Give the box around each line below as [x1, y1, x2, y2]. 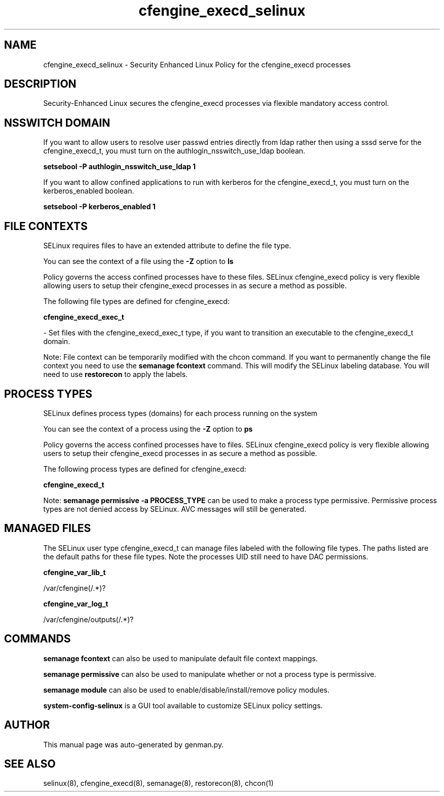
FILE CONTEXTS [4, 219, 88, 233]
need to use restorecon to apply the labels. [43, 370, 188, 379]
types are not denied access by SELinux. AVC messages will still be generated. [43, 504, 307, 513]
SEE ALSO [4, 757, 56, 770]
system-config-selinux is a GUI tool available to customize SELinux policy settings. [43, 701, 323, 710]
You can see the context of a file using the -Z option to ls [43, 257, 234, 266]
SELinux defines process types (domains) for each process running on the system [43, 408, 318, 418]
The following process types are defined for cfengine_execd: [43, 464, 246, 473]
